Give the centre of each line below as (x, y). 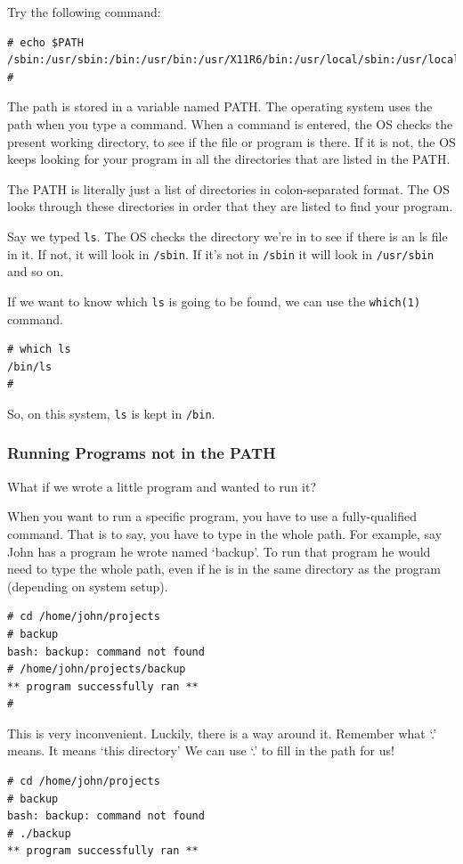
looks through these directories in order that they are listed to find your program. (230, 206)
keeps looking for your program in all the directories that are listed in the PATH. (229, 159)
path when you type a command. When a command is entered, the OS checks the (230, 123)
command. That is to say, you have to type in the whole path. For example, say (225, 533)
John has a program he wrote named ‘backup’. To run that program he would (219, 551)
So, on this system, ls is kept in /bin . (111, 413)
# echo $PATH (45, 42)
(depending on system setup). (88, 586)
